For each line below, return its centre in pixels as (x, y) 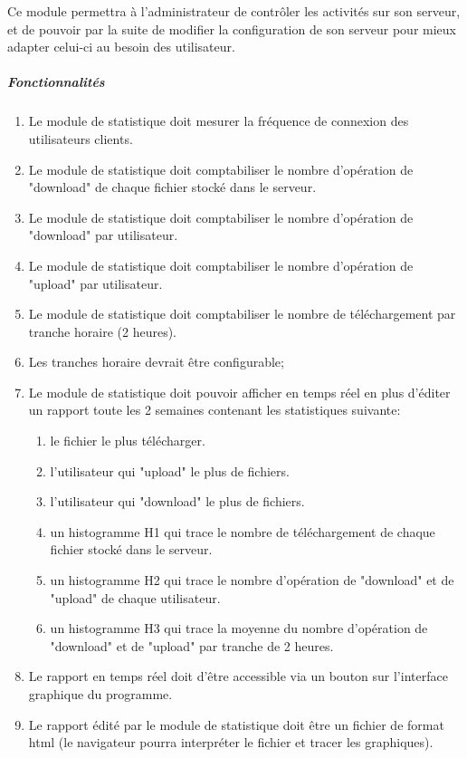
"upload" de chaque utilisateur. (135, 597)
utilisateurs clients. (81, 138)
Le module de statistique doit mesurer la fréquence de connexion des (219, 121)
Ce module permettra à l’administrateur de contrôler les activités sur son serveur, (234, 11)
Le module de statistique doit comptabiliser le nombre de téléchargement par (242, 314)
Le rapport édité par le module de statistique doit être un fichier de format (236, 724)
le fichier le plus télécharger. (128, 441)
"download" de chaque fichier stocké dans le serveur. (172, 187)
